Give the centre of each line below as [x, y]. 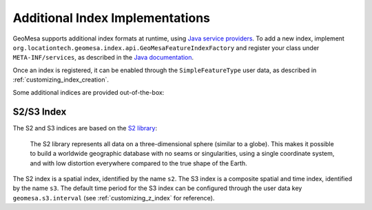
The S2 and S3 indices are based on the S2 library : [85, 128]
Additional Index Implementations [111, 18]
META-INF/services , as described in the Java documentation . [103, 58]
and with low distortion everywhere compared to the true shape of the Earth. [138, 163]
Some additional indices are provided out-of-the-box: [89, 92]
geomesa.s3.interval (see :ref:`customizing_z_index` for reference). [114, 198]
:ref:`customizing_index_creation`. [61, 80]
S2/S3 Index [40, 112]
